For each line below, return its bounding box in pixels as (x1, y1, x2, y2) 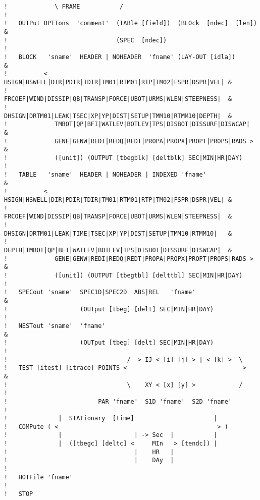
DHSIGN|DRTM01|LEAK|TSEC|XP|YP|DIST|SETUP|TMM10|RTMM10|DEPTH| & (4, 112, 232, 120)
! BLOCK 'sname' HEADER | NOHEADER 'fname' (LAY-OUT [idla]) (4, 53, 236, 61)
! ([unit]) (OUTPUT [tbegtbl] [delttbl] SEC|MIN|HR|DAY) (4, 272, 243, 279)
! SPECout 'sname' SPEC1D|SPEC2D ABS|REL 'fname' (4, 289, 196, 296)
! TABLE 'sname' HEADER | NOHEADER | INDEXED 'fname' (4, 171, 206, 179)
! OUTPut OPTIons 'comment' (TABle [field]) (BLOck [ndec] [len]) (4, 20, 257, 27)
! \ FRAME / (4, 3, 124, 10)
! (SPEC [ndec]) (4, 36, 167, 44)
